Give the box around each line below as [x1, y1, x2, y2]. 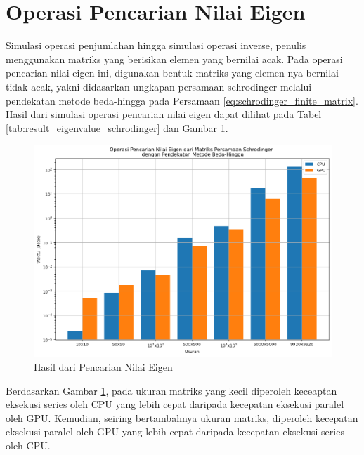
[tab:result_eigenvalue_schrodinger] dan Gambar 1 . [6, 120, 228, 135]
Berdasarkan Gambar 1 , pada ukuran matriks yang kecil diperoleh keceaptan [6, 383, 337, 397]
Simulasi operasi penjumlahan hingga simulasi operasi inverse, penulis [6, 38, 306, 53]
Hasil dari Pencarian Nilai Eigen [34, 359, 173, 374]
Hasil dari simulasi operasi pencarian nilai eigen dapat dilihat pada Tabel [6, 107, 322, 121]
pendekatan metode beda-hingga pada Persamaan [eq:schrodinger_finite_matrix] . [6, 93, 358, 107]
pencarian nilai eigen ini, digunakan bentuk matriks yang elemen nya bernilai [6, 65, 339, 80]
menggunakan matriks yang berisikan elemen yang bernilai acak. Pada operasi [6, 51, 343, 66]
